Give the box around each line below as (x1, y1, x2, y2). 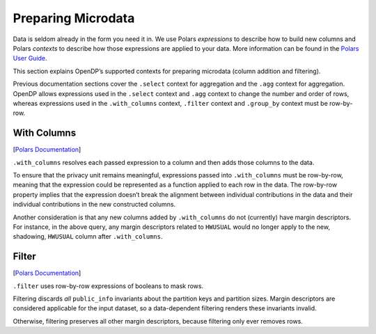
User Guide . (13, 54, 48, 63)
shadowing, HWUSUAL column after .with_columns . (13, 232, 163, 241)
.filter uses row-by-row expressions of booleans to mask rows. (13, 282, 204, 290)
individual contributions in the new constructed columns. (13, 200, 176, 209)
